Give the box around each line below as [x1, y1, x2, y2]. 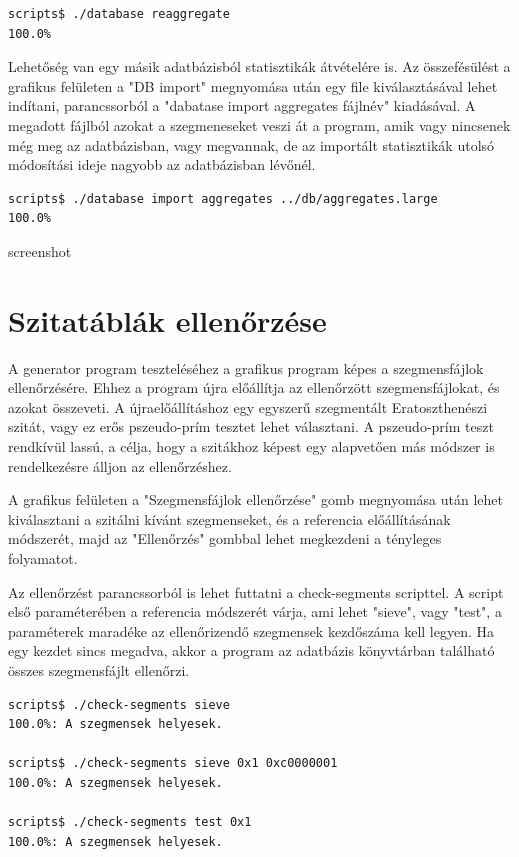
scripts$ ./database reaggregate [8, 7, 230, 21]
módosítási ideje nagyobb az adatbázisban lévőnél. [8, 154, 316, 175]
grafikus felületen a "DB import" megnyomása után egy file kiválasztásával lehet [8, 75, 498, 96]
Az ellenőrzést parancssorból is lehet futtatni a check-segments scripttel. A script [8, 581, 504, 602]
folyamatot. [8, 548, 78, 568]
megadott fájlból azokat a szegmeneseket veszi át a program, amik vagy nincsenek [8, 114, 511, 135]
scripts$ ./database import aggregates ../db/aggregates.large [8, 191, 438, 206]
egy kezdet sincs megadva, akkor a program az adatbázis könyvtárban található [8, 640, 495, 661]
